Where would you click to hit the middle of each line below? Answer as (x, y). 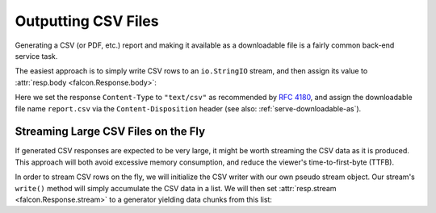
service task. (36, 56)
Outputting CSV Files (87, 21)
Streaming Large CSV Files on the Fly (110, 132)
